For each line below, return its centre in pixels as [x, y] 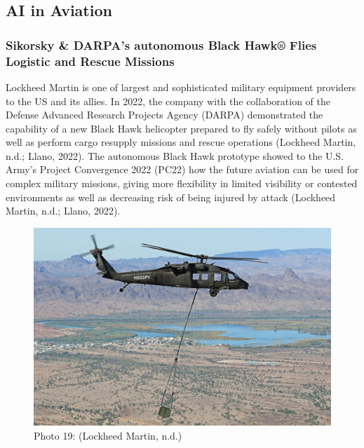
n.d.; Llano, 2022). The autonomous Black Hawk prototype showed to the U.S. [175, 155]
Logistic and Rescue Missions [90, 61]
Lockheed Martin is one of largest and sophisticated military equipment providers [181, 87]
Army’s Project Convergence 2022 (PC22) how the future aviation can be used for [182, 169]
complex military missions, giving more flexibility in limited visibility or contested [182, 183]
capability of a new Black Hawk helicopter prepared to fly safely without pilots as [181, 128]
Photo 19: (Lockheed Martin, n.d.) [108, 435]
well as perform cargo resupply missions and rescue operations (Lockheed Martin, [181, 142]
